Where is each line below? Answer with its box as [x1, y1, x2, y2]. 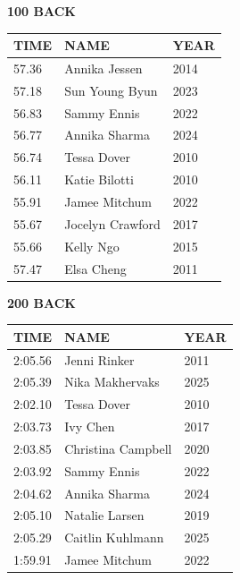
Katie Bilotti [64, 170, 134, 189]
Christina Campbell [64, 439, 172, 457]
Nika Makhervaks [64, 372, 160, 391]
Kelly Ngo [64, 236, 120, 255]
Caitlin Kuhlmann [64, 528, 164, 547]
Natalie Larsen [64, 506, 145, 525]
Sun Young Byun [64, 81, 158, 99]
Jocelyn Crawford [64, 214, 161, 233]
